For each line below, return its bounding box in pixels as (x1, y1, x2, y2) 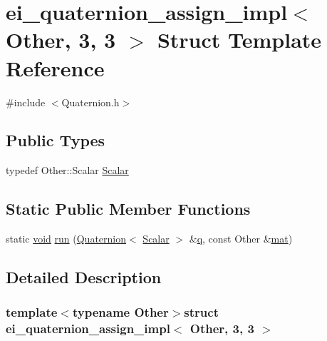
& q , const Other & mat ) (189, 231, 293, 246)
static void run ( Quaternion (6, 231, 127, 246)
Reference (6, 53, 105, 82)
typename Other (72, 303, 169, 321)
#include (6, 94, 46, 109)
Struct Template (157, 25, 322, 54)
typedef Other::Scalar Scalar (6, 163, 129, 178)
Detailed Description (6, 266, 162, 288)
